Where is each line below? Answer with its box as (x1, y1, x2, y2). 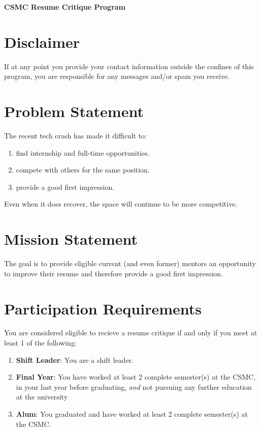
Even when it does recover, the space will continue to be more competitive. (4, 198, 238, 209)
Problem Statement (4, 101, 144, 122)
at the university (16, 391, 68, 402)
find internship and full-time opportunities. (16, 147, 150, 158)
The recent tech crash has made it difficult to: (4, 130, 147, 141)
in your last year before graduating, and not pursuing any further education (16, 381, 252, 392)
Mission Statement (4, 228, 138, 249)
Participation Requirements (4, 298, 202, 319)
